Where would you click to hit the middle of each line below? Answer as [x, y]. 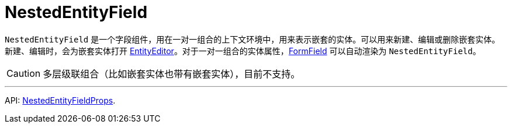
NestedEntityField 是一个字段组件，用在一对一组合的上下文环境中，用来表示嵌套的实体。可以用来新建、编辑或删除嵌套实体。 [252, 39]
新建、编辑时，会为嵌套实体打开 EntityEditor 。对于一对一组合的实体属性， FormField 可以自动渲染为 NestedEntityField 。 [243, 51]
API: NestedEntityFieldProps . [60, 100]
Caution [24, 73]
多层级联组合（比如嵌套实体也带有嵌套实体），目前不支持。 [172, 74]
